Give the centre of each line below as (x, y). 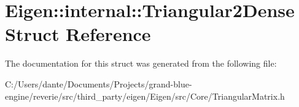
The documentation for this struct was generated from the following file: (141, 63)
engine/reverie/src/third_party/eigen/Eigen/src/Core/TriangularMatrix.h (145, 96)
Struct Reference (78, 34)
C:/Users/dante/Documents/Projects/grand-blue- (99, 83)
